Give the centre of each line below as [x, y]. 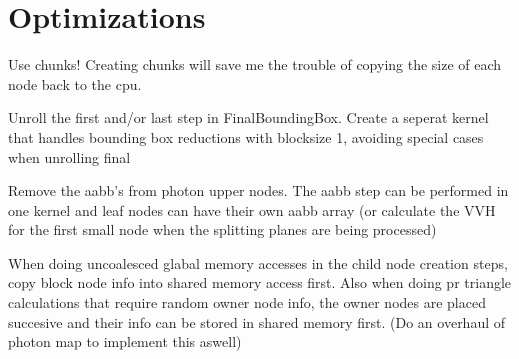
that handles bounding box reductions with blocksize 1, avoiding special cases [246, 136]
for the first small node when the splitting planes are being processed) [222, 229]
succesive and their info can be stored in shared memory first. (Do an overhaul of [257, 321]
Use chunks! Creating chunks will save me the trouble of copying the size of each [255, 64]
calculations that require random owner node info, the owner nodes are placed [247, 302]
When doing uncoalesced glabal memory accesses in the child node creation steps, [258, 262]
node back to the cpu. [75, 83]
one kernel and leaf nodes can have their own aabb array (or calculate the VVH [252, 209]
